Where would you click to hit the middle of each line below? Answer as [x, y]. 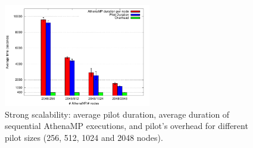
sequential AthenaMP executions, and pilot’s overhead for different [127, 126]
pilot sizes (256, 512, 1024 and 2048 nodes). [84, 137]
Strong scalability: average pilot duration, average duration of [117, 114]
